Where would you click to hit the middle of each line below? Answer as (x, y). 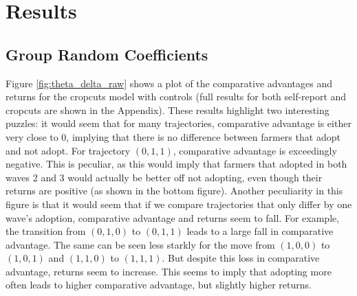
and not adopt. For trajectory (68, 150)
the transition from (46, 231)
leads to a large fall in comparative (260, 231)
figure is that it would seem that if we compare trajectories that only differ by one (179, 204)
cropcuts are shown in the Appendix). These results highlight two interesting (167, 110)
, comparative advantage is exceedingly (255, 150)
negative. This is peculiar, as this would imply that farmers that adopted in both (176, 164)
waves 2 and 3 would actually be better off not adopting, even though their (164, 177)
